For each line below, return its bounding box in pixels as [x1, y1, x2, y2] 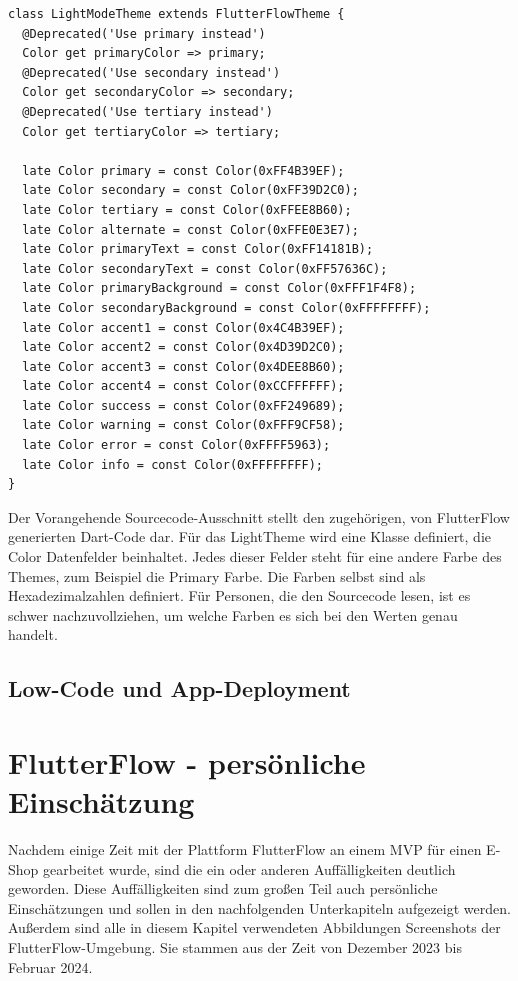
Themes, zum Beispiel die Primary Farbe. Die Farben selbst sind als [8, 565, 426, 586]
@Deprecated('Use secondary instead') [22, 65, 281, 80]
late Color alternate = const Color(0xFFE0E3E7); [22, 222, 359, 237]
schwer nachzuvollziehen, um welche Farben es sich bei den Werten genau [8, 604, 458, 625]
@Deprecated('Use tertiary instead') [22, 104, 273, 119]
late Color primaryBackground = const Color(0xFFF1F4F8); [22, 281, 417, 296]
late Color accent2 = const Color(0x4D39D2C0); [22, 340, 345, 355]
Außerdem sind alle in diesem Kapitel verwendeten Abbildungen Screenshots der [8, 917, 501, 938]
